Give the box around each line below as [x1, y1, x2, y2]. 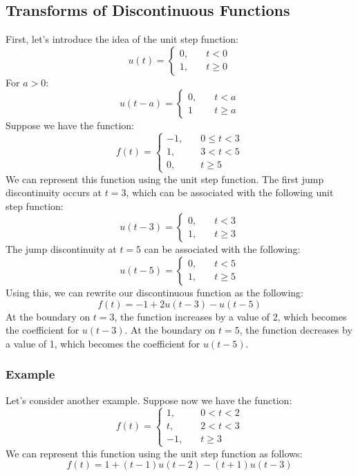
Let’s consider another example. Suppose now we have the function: [6, 392, 292, 407]
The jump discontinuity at [6, 242, 117, 256]
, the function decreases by [239, 323, 352, 337]
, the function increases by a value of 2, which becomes [114, 309, 347, 323]
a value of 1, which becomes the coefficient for [6, 336, 200, 350]
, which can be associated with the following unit [126, 185, 334, 200]
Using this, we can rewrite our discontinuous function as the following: [6, 285, 304, 299]
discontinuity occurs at [6, 185, 102, 200]
